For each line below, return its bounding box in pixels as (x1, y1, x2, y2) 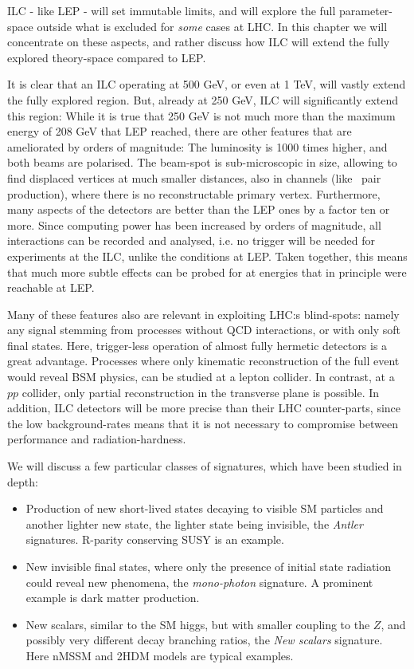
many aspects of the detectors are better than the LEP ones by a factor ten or (7, 201, 390, 218)
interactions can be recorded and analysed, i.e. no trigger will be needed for (7, 232, 376, 249)
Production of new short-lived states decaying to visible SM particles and (25, 500, 384, 517)
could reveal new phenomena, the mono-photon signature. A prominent (25, 573, 373, 590)
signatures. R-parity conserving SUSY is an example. (25, 531, 284, 548)
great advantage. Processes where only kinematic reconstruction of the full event (7, 352, 400, 369)
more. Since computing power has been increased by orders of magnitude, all (7, 216, 381, 233)
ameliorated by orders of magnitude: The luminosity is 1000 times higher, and (7, 138, 388, 155)
